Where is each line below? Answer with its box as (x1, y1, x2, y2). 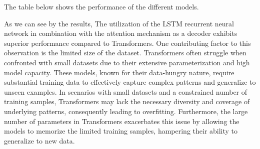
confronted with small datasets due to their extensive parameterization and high (4, 57, 250, 67)
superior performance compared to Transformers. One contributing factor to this (4, 37, 251, 48)
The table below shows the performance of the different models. (4, 1, 199, 11)
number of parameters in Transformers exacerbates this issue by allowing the (4, 116, 239, 126)
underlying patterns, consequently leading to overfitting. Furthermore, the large (4, 106, 248, 116)
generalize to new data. (4, 135, 75, 146)
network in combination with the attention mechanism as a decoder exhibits (4, 28, 237, 38)
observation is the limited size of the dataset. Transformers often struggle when (4, 47, 246, 58)
